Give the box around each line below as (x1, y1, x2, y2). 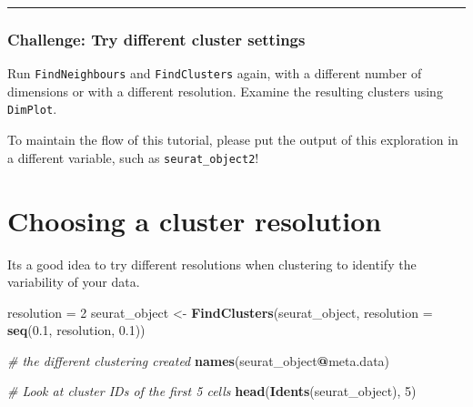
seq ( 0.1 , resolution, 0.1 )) (7, 321, 146, 340)
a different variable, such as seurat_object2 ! (7, 148, 259, 167)
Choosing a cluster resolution (7, 201, 382, 239)
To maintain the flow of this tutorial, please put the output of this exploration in (7, 130, 458, 149)
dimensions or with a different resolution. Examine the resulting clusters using (7, 81, 443, 100)
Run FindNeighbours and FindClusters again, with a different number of (7, 64, 422, 83)
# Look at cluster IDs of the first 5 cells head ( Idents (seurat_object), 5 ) (7, 382, 417, 401)
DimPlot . (7, 99, 57, 118)
